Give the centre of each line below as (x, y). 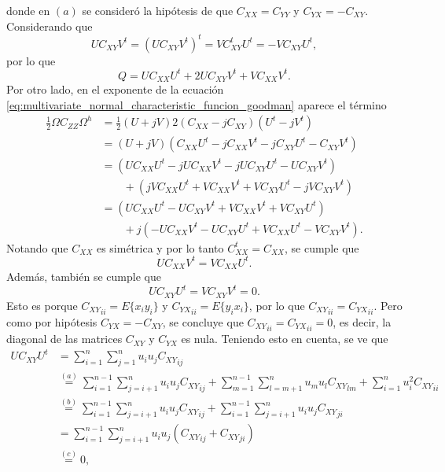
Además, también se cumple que (84, 277)
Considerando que (50, 26)
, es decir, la (362, 321)
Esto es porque (42, 305)
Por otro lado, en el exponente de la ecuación (115, 89)
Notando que (37, 247)
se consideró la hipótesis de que (158, 10)
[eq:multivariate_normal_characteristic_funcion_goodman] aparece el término (197, 104)
